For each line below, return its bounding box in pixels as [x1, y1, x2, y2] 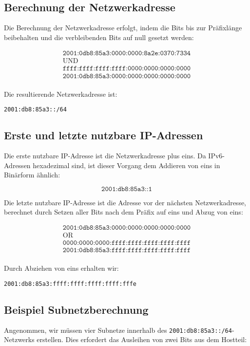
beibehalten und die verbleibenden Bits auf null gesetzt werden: [4, 32, 194, 42]
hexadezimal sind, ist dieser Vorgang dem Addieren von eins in [33, 160, 220, 170]
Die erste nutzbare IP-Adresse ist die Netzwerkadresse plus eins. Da [4, 151, 206, 160]
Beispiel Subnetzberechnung [4, 302, 149, 317]
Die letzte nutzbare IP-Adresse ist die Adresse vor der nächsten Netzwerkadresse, [4, 197, 247, 207]
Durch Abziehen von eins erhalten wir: [4, 263, 119, 273]
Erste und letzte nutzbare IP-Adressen [4, 128, 203, 143]
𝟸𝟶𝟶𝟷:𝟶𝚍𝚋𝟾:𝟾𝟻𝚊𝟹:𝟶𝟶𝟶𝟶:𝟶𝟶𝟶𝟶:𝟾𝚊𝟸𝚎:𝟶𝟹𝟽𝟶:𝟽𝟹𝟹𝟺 [62, 50, 191, 57]
